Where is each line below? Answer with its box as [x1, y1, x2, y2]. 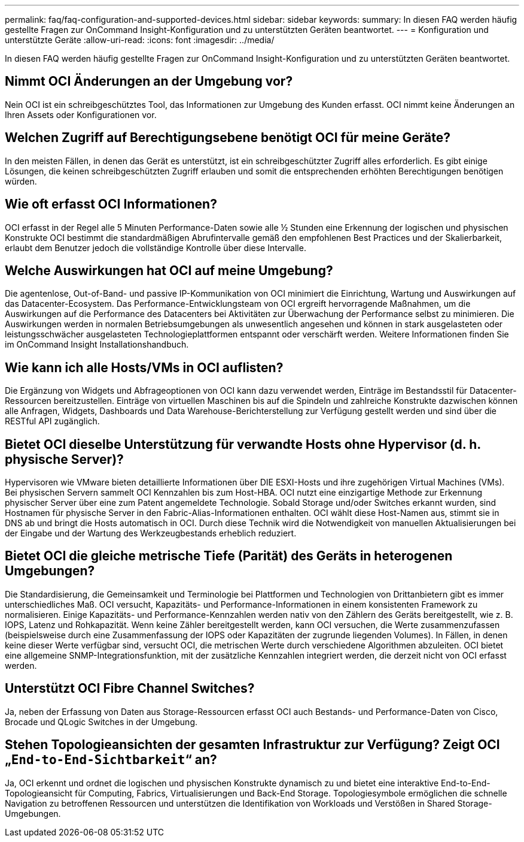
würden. [5, 176, 37, 186]
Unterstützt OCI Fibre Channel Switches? [5, 681, 255, 696]
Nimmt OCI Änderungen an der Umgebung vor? [5, 74, 293, 89]
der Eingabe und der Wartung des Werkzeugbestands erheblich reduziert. [5, 528, 297, 539]
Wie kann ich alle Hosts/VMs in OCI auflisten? [5, 360, 284, 375]
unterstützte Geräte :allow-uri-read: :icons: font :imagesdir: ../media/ [5, 35, 275, 45]
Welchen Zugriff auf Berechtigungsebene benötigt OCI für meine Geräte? [5, 130, 450, 146]
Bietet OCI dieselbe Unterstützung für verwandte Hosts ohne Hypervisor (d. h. [5, 436, 481, 452]
